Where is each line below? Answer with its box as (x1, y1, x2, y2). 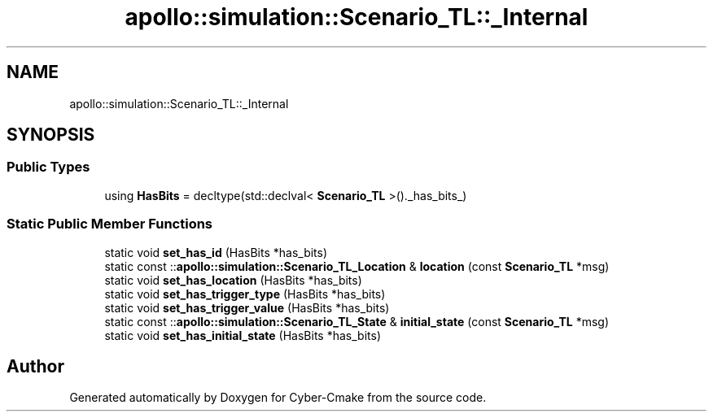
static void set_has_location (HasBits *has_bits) (104, 272, 362, 287)
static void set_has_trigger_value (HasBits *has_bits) (104, 300, 390, 315)
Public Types (7, 159, 90, 176)
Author (7, 355, 64, 377)
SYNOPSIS (7, 124, 95, 146)
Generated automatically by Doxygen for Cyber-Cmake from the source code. (69, 390, 487, 405)
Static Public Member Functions (7, 216, 213, 233)
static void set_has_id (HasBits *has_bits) (104, 245, 328, 259)
